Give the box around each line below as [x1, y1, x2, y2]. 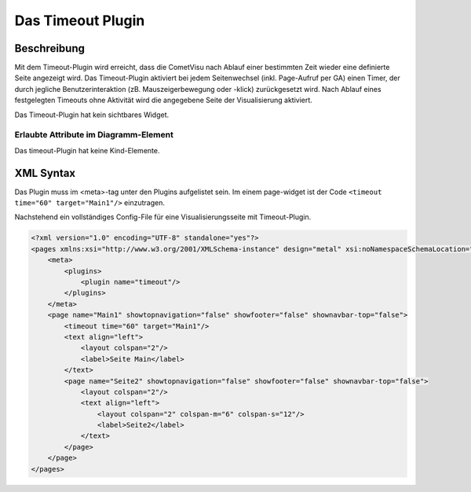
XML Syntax [14, 166, 76, 180]
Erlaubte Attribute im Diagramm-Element [14, 130, 174, 141]
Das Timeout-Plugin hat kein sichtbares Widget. [14, 110, 170, 119]
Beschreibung [14, 42, 86, 55]
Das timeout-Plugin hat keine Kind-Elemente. [14, 145, 160, 155]
